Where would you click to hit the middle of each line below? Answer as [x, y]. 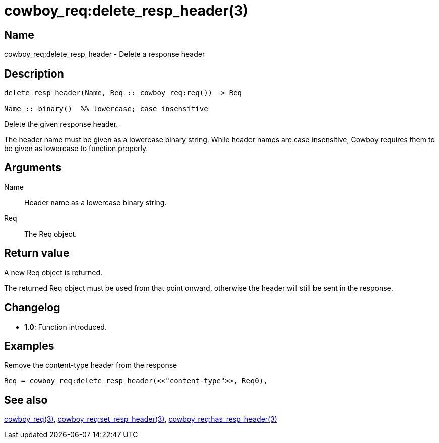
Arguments [33, 168]
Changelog [32, 308]
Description [34, 73]
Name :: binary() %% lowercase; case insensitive [106, 109]
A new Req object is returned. [53, 272]
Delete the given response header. [61, 124]
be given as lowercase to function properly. [76, 149]
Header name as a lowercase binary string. [96, 202]
